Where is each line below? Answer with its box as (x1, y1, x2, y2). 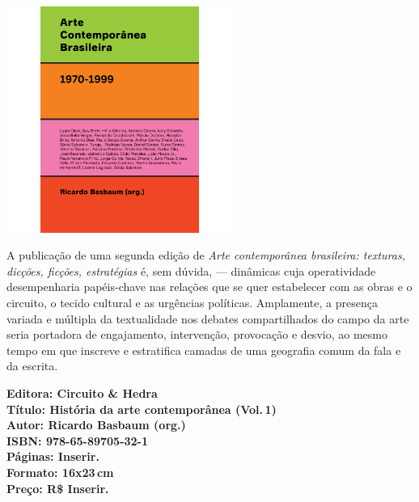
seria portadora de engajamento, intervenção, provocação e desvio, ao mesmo (6, 326, 387, 343)
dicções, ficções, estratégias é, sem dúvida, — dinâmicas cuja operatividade (6, 262, 376, 279)
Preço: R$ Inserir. (6, 479, 109, 496)
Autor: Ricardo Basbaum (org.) (6, 416, 186, 433)
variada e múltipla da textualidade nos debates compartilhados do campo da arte (6, 310, 409, 327)
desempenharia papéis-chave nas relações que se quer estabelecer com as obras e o (6, 278, 413, 295)
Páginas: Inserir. (6, 448, 99, 465)
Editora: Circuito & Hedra (6, 385, 158, 402)
